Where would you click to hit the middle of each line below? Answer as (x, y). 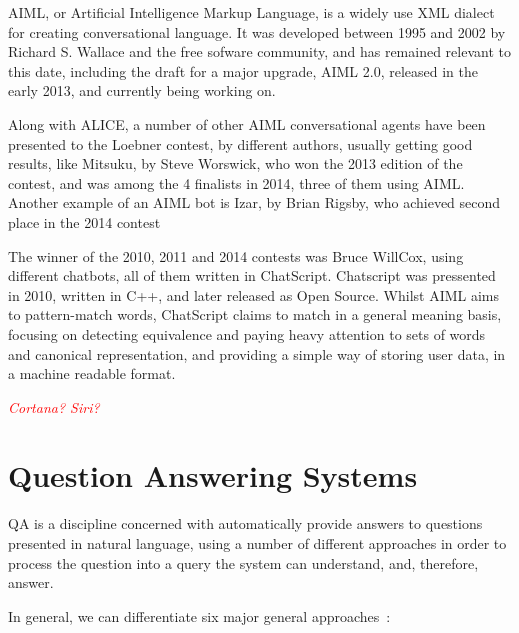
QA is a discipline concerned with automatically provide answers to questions (245, 523)
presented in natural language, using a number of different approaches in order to (257, 543)
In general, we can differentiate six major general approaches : (199, 615)
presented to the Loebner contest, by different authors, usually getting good (240, 143)
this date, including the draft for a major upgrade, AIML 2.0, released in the (243, 70)
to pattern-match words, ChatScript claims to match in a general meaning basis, (255, 314)
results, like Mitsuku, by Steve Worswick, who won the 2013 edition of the (235, 163)
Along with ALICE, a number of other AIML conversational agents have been (247, 123)
